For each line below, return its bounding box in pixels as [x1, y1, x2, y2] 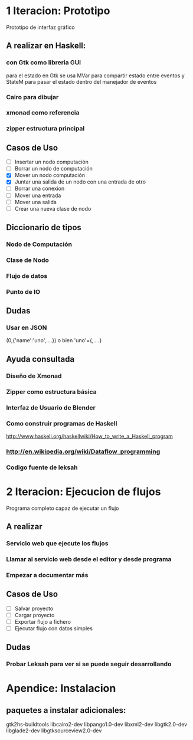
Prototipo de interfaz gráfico [6, 24, 75, 31]
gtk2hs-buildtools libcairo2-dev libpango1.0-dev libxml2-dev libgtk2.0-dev [6, 721, 188, 728]
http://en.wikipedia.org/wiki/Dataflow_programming [6, 447, 161, 456]
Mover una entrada [14, 192, 61, 199]
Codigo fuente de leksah [6, 463, 78, 471]
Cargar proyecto [14, 611, 55, 618]
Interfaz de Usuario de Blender [6, 403, 96, 411]
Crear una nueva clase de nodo [14, 205, 91, 212]
